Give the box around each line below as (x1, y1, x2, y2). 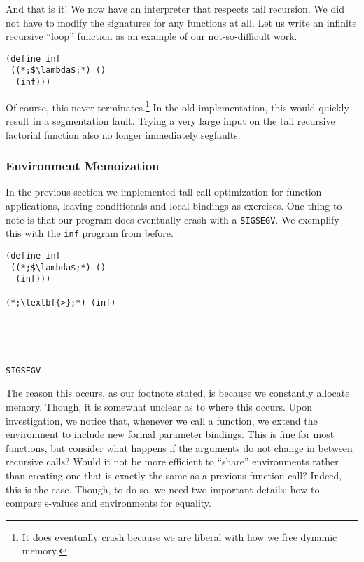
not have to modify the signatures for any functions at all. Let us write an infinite (6, 15, 357, 29)
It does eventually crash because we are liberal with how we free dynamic (22, 529, 337, 544)
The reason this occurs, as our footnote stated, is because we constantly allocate (6, 385, 350, 400)
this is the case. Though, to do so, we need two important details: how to (6, 481, 320, 496)
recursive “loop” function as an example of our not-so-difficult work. (6, 29, 297, 43)
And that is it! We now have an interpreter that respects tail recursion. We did (6, 1, 344, 15)
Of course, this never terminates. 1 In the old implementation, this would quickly (6, 97, 349, 114)
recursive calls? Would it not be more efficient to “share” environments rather (6, 454, 339, 469)
